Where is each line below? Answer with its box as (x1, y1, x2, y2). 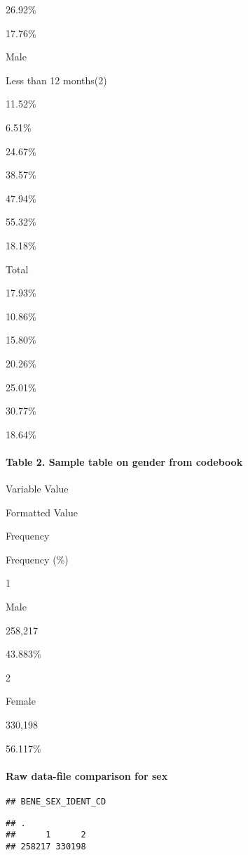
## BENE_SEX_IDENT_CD (6, 797, 106, 807)
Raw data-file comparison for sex (6, 768, 168, 783)
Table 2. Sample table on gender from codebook (6, 454, 243, 469)
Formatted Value (6, 504, 78, 519)
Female (6, 693, 36, 708)
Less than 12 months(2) (6, 72, 107, 87)
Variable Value (6, 481, 69, 496)
